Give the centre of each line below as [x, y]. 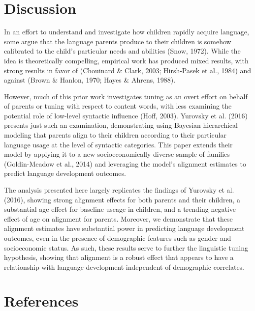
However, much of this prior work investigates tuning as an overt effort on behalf [126, 96]
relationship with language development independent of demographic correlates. [124, 267]
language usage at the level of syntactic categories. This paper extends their [118, 144]
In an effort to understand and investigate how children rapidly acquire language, [127, 32]
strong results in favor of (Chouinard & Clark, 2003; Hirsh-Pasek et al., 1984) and [128, 70]
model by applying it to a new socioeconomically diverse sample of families [117, 154]
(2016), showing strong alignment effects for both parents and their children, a [122, 199]
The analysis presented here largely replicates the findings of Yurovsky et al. [119, 190]
